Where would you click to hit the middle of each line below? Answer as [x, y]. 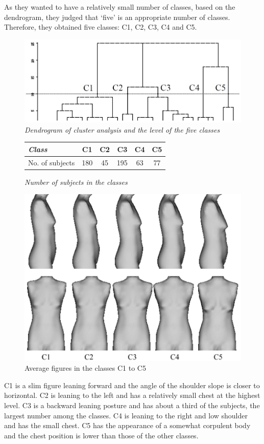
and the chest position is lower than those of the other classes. [101, 435]
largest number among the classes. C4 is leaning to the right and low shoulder [126, 415]
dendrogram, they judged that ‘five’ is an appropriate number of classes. [117, 17]
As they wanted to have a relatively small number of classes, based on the [120, 7]
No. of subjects [52, 162]
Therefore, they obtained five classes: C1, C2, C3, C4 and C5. [101, 27]
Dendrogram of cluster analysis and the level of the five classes [122, 129]
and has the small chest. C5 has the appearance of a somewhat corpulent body [127, 425]
